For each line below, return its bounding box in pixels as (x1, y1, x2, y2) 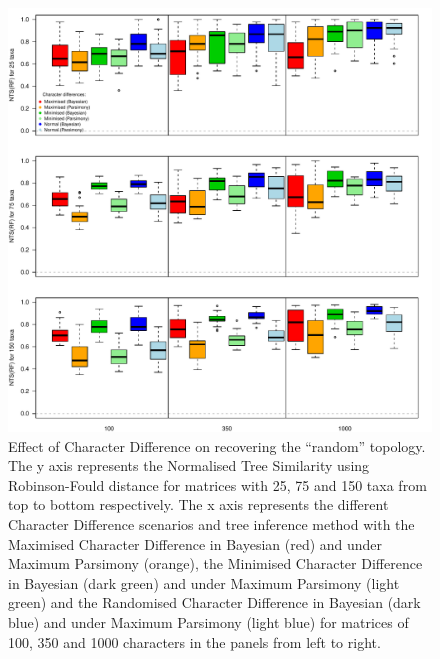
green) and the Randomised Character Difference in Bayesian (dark (8, 592, 421, 613)
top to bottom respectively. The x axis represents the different (8, 494, 389, 515)
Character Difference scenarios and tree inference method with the (8, 513, 415, 534)
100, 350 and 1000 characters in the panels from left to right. (8, 631, 381, 652)
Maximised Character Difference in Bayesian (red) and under (8, 533, 383, 554)
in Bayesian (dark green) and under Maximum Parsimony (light (8, 572, 400, 593)
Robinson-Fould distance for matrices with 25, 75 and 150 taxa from (8, 474, 427, 495)
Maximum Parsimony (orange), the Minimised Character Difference (8, 553, 423, 574)
